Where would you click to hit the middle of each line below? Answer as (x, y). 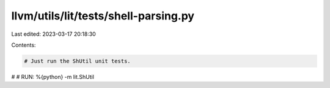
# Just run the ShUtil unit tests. (77, 61)
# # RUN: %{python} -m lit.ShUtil (53, 76)
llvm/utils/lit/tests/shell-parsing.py (103, 16)
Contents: (24, 45)
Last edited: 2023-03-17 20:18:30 (53, 34)
